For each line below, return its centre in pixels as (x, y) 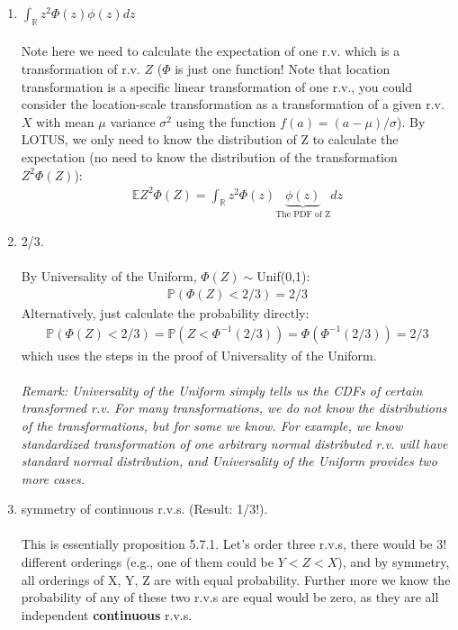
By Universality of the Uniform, (109, 276)
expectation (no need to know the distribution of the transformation (209, 156)
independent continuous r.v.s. (107, 614)
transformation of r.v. (81, 68)
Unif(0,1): (283, 276)
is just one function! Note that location (283, 68)
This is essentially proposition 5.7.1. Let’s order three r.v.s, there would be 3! (234, 544)
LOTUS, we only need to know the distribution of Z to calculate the (210, 139)
